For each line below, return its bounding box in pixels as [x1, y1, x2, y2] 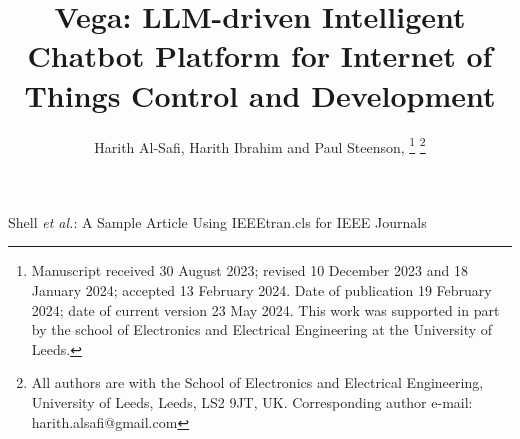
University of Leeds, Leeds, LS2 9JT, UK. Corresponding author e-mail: [31, 391, 473, 412]
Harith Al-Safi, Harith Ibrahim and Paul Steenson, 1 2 [94, 133, 426, 157]
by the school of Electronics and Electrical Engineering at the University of [31, 319, 493, 340]
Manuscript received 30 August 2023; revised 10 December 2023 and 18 [31, 260, 468, 281]
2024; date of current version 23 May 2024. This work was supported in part [31, 299, 500, 320]
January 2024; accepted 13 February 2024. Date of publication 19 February [31, 279, 492, 300]
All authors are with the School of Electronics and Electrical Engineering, [31, 372, 484, 393]
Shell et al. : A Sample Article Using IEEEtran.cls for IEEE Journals [8, 211, 427, 232]
